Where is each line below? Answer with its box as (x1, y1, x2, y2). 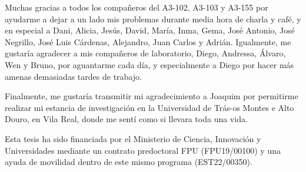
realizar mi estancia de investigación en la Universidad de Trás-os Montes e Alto (5, 101, 294, 113)
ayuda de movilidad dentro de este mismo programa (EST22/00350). (5, 156, 252, 168)
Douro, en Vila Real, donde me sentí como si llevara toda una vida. (5, 113, 248, 125)
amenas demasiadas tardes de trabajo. (5, 70, 142, 82)
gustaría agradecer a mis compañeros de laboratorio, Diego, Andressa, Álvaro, (5, 47, 286, 59)
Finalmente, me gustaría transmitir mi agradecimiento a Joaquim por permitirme (5, 90, 298, 102)
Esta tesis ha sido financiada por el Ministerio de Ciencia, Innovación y (5, 132, 261, 144)
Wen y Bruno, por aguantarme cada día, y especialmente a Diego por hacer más (5, 58, 294, 70)
